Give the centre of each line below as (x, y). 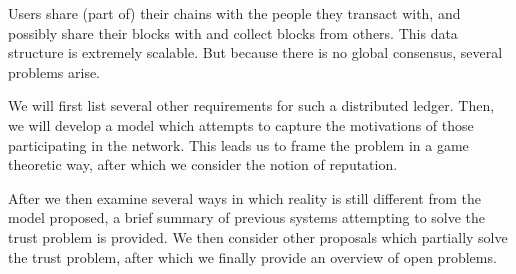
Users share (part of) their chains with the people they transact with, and (234, 13)
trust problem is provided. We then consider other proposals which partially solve (258, 236)
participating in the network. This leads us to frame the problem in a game (238, 144)
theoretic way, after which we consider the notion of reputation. (203, 164)
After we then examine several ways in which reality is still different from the (244, 197)
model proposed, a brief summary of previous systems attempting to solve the (247, 217)
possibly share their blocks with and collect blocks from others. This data (233, 32)
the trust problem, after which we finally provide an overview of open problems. (252, 256)
